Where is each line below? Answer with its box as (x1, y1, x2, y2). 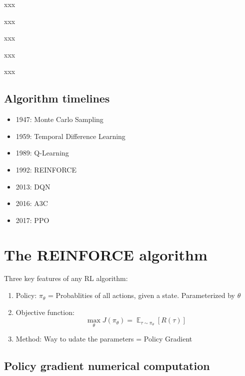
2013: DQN (15, 181, 50, 191)
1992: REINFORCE (15, 164, 76, 174)
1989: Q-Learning (15, 147, 69, 158)
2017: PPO (15, 214, 49, 225)
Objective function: (15, 306, 74, 317)
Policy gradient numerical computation (4, 358, 210, 373)
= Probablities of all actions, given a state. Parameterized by (47, 290, 235, 300)
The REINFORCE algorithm (4, 244, 207, 264)
